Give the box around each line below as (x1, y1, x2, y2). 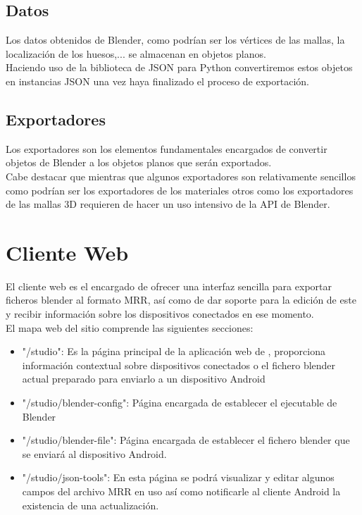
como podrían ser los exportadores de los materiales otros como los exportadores (6, 182, 354, 197)
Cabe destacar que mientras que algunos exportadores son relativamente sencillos (6, 168, 356, 183)
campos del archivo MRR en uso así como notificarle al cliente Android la (22, 484, 341, 498)
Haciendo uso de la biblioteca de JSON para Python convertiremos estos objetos (6, 60, 353, 75)
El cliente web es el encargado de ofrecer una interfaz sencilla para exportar (6, 278, 332, 293)
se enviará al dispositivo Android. (22, 446, 167, 461)
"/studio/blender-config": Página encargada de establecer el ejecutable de (22, 395, 337, 410)
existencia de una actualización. (22, 497, 159, 512)
